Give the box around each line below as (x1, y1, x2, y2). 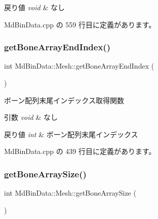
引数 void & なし (4, 112, 58, 122)
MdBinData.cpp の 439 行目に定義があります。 (4, 146, 156, 157)
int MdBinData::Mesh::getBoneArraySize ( (4, 187, 136, 198)
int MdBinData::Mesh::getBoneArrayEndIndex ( (4, 60, 154, 71)
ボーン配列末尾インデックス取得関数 (4, 95, 124, 105)
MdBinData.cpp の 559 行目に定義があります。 (4, 19, 156, 29)
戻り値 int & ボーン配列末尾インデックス (4, 129, 138, 139)
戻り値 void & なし (4, 2, 65, 12)
